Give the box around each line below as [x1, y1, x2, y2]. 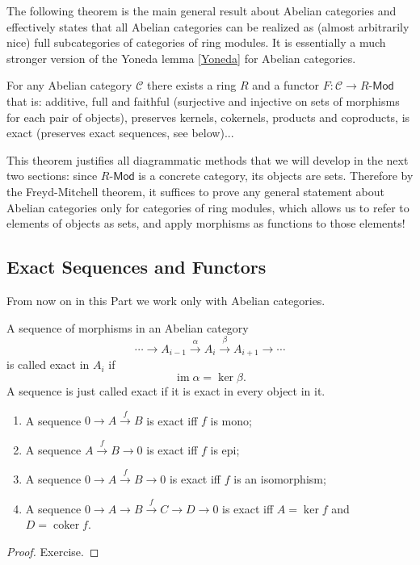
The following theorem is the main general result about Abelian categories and [6, 2, 397, 19]
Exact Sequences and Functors [6, 254, 267, 279]
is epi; [210, 441, 240, 458]
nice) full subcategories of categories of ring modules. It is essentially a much [6, 34, 386, 51]
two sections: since [6, 167, 98, 184]
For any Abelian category [6, 77, 132, 94]
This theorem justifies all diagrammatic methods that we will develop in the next [6, 151, 409, 168]
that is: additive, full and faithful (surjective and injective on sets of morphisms [6, 92, 400, 109]
